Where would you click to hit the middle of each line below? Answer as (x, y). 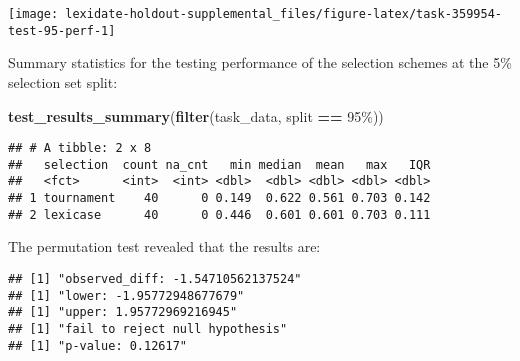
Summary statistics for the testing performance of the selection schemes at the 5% (260, 62)
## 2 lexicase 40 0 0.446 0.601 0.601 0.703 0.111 (219, 214)
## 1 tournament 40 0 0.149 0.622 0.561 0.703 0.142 (219, 198)
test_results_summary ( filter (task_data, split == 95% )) (196, 115)
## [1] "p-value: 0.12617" (97, 345)
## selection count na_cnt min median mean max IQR (219, 164)
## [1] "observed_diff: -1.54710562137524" (155, 278)
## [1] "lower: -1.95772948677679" (126, 295)
